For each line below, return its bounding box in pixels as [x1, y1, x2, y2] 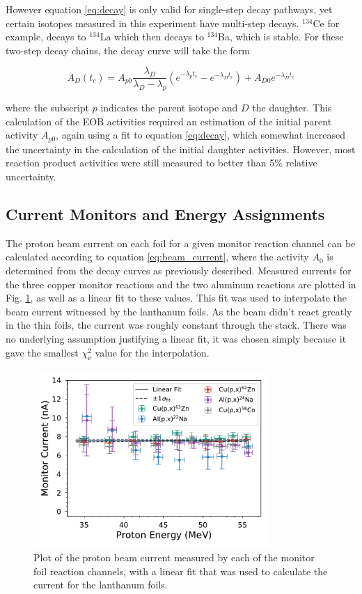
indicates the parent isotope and [100, 100, 238, 115]
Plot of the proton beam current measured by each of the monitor [33, 550, 315, 565]
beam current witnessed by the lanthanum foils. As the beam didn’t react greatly [6, 304, 352, 318]
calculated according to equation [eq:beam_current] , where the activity [6, 249, 309, 264]
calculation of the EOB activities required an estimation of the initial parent [6, 114, 332, 128]
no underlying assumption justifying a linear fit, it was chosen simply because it [6, 331, 347, 346]
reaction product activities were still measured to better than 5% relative [6, 155, 317, 170]
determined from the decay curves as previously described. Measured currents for [6, 263, 352, 278]
